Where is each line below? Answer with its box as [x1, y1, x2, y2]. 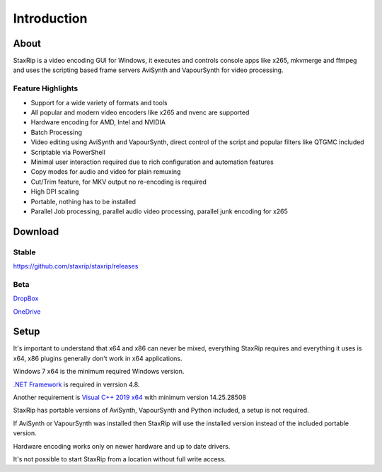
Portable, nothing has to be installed [30, 197, 137, 206]
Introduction [13, 11, 88, 26]
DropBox [13, 294, 39, 303]
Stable [13, 247, 36, 257]
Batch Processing [30, 128, 83, 136]
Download [13, 225, 59, 237]
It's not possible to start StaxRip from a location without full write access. [13, 455, 226, 463]
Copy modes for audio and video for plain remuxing [30, 167, 181, 176]
